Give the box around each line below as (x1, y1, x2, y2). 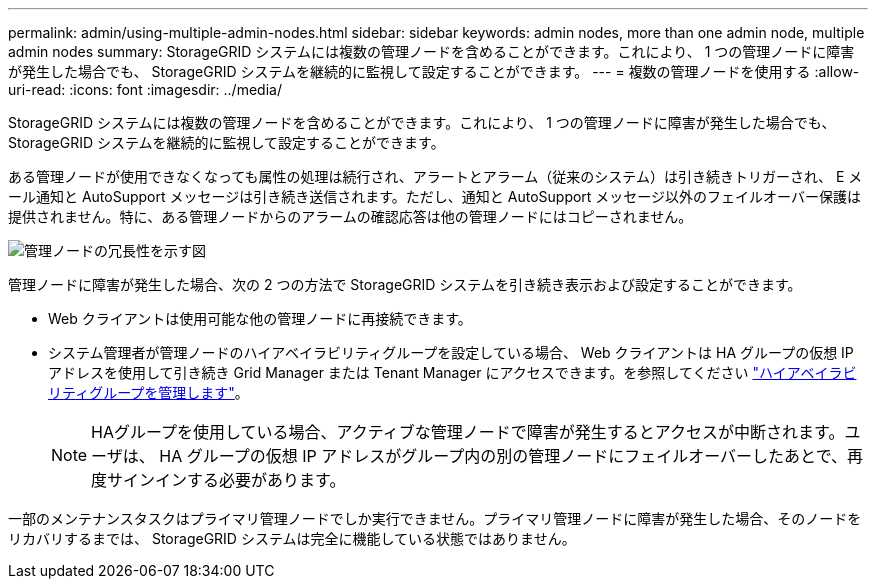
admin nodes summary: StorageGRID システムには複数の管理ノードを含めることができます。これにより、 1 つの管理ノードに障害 (8, 43, 855, 60)
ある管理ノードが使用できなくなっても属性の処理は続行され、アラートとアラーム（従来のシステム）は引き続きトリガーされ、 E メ (8, 168, 863, 185)
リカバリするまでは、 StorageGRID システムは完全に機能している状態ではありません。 (8, 530, 576, 547)
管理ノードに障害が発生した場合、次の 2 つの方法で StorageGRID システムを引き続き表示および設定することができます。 (8, 276, 802, 293)
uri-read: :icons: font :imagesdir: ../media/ (8, 81, 282, 98)
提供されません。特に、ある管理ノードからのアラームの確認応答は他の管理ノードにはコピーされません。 (8, 208, 693, 225)
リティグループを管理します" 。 (48, 384, 249, 401)
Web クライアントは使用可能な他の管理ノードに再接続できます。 (48, 310, 472, 327)
